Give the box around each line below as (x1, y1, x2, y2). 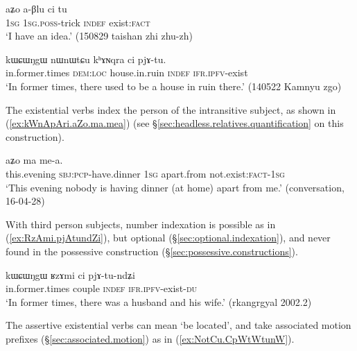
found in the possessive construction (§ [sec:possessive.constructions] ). (6, 243, 298, 258)
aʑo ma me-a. (6, 153, 63, 167)
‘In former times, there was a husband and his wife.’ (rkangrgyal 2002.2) (6, 294, 312, 309)
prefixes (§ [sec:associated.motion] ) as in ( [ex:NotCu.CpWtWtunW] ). (6, 331, 295, 345)
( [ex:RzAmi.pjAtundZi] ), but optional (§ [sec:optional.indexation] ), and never (6, 230, 331, 245)
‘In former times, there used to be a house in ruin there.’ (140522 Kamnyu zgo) (6, 78, 342, 93)
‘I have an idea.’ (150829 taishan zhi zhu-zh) (6, 28, 193, 43)
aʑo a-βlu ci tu (6, 1, 67, 15)
